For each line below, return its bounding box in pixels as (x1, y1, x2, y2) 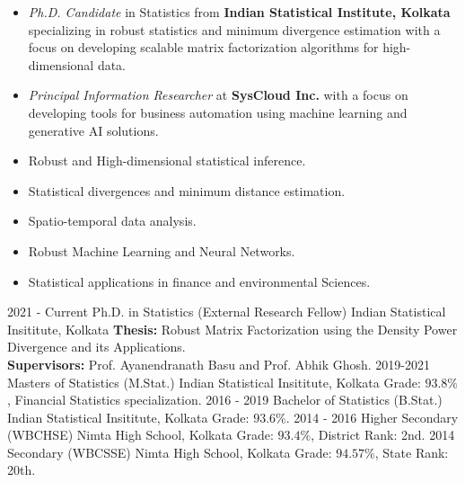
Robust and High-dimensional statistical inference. (28, 151, 306, 170)
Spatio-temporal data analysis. (28, 211, 197, 230)
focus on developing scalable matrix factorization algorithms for (28, 38, 379, 57)
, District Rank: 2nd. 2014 (311, 425, 455, 444)
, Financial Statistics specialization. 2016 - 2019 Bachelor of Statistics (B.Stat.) (7, 390, 443, 409)
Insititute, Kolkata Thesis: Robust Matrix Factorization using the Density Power (7, 319, 458, 338)
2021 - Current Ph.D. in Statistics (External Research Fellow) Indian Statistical (7, 302, 446, 321)
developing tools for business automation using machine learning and (28, 103, 408, 121)
